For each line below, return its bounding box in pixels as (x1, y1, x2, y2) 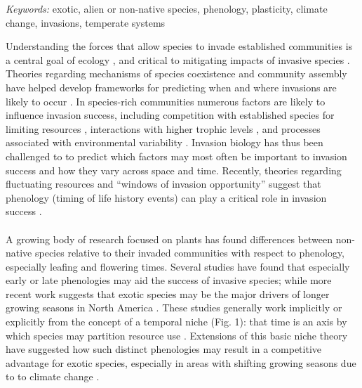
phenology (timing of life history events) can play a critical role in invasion (6, 190, 327, 205)
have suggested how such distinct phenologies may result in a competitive (6, 342, 322, 356)
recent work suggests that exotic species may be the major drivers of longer (6, 286, 330, 301)
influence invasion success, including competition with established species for (6, 108, 335, 122)
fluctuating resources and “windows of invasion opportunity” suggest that (6, 176, 321, 191)
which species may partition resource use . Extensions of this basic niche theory (6, 328, 348, 342)
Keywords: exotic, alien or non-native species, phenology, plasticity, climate (6, 1, 328, 15)
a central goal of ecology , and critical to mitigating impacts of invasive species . (6, 52, 350, 67)
